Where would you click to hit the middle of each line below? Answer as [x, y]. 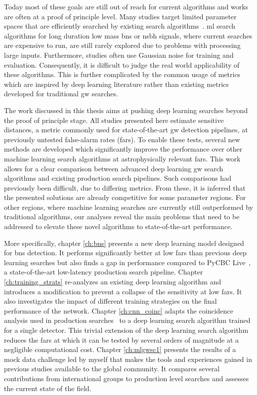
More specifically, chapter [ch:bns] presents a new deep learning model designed [124, 243]
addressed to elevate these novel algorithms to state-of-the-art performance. [118, 226]
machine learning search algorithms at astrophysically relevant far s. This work [122, 158]
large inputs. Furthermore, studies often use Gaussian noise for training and [119, 55]
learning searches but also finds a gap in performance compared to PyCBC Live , [128, 262]
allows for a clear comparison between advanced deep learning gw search [114, 168]
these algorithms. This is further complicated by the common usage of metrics [122, 74]
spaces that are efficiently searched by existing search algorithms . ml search [120, 26]
